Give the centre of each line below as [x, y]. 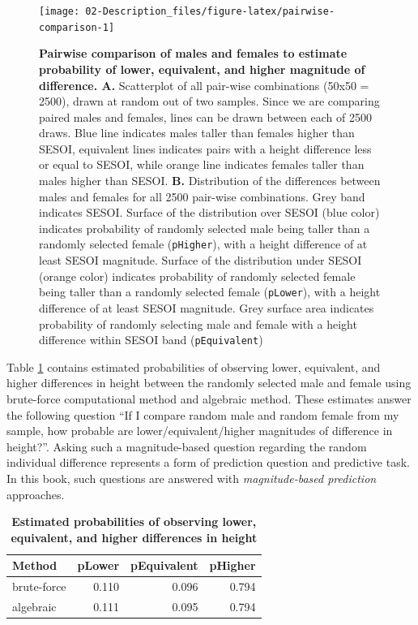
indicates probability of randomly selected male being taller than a [205, 228]
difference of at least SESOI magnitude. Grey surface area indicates [207, 307]
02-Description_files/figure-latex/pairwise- [210, 11]
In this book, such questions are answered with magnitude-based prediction [192, 478]
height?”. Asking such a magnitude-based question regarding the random [187, 446]
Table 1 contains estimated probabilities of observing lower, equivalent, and [194, 366]
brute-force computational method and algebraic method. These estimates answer [209, 398]
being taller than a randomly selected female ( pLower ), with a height [210, 292]
